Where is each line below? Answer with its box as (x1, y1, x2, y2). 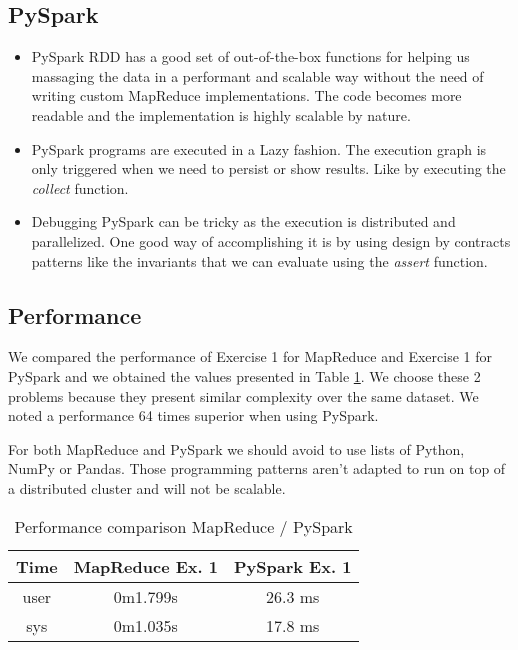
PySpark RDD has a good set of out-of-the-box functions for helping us (31, 46, 470, 67)
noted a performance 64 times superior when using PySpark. (8, 405, 379, 426)
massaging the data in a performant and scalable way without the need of (31, 65, 484, 86)
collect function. (31, 177, 129, 198)
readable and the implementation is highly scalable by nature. (31, 104, 411, 125)
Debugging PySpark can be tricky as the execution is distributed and (31, 211, 456, 232)
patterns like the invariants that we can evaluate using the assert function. (31, 250, 488, 271)
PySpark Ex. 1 (233, 554, 352, 578)
